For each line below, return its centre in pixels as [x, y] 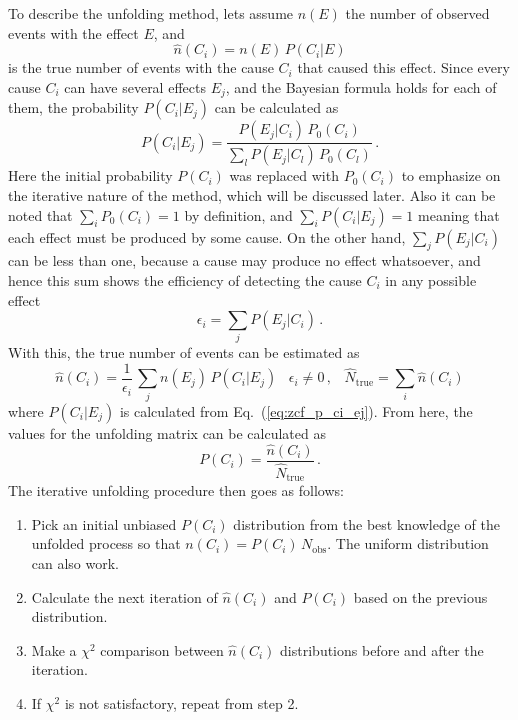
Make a [54, 649]
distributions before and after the [382, 649]
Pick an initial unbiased [104, 523]
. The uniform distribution [408, 543]
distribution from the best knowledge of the [367, 523]
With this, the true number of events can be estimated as [184, 352]
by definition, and [238, 214]
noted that [40, 214]
